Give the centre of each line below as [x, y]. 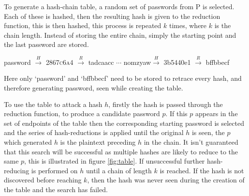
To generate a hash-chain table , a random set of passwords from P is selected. [119, 6]
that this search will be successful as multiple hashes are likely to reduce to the [121, 151]
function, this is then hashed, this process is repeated [83, 25]
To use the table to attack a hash [53, 104]
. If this [176, 113]
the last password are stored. [46, 44]
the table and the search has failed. [56, 189]
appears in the [216, 113]
